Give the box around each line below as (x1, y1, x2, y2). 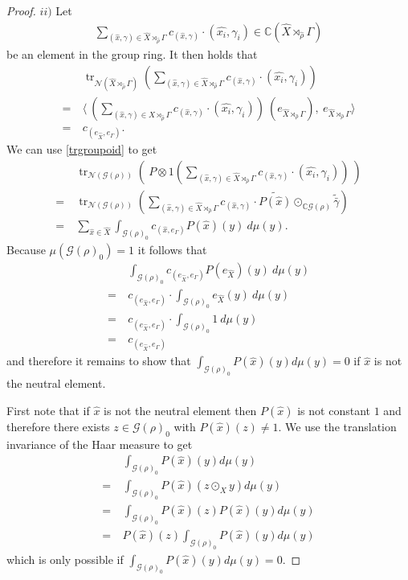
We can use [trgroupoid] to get (6, 141, 157, 158)
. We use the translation (278, 418, 397, 434)
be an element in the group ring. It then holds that (6, 46, 258, 63)
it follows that (137, 241, 207, 257)
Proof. (6, 2, 36, 19)
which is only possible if (6, 550, 124, 567)
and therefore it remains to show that (6, 352, 191, 369)
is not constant (297, 401, 370, 418)
